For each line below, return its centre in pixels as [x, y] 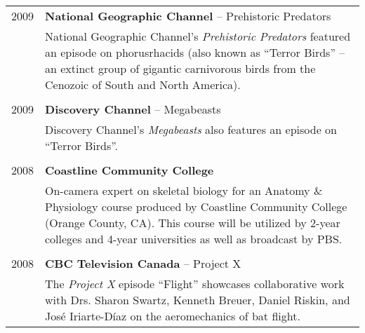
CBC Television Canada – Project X [143, 263]
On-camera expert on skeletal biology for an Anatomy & [184, 190]
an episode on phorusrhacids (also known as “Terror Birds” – [195, 52]
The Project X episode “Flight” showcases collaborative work [195, 284]
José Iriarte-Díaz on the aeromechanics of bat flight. [173, 316]
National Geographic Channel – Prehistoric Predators [188, 16]
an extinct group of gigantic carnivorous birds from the [180, 68]
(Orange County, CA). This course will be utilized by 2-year [193, 223]
